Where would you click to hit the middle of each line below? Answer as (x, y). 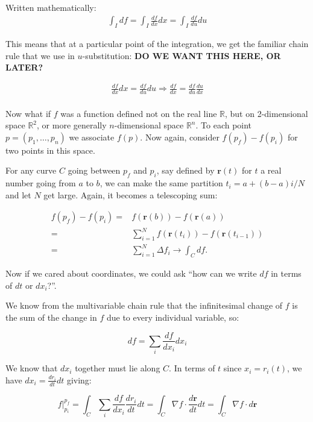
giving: (79, 379)
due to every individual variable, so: (173, 317)
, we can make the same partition (161, 183)
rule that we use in (40, 55)
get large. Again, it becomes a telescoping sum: (131, 194)
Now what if (28, 113)
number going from (41, 183)
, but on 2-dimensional (267, 113)
